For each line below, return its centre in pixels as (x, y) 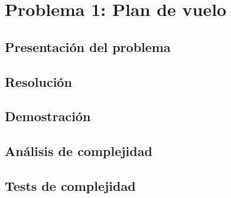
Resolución (38, 81)
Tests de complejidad (70, 185)
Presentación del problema (88, 46)
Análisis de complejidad (79, 151)
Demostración (48, 116)
